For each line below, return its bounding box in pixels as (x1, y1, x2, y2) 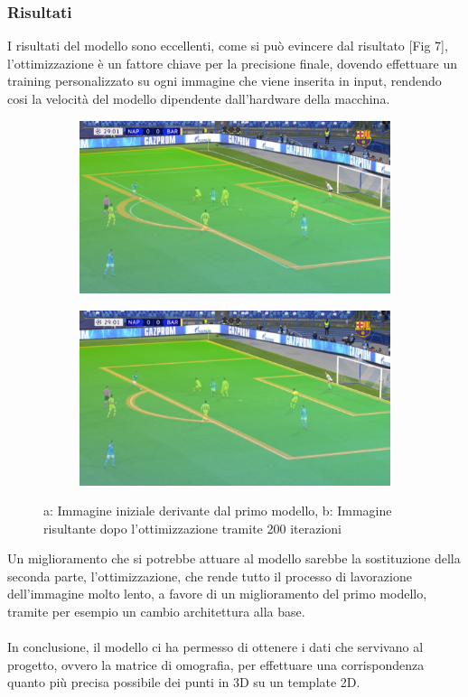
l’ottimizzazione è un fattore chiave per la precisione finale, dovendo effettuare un (7, 53, 457, 72)
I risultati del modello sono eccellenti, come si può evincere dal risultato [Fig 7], (7, 36, 448, 55)
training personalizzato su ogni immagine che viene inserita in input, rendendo (7, 71, 442, 90)
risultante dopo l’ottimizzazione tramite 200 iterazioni (43, 518, 342, 537)
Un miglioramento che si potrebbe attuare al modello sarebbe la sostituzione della (7, 549, 461, 568)
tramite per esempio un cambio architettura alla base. (7, 602, 305, 621)
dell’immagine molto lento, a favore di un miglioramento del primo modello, (7, 584, 427, 603)
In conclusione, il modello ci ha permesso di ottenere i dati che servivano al (7, 637, 424, 656)
